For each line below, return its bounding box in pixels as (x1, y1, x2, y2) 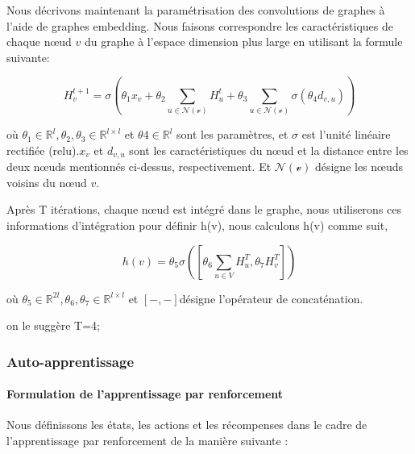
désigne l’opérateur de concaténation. (179, 289, 363, 306)
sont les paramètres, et (176, 126, 288, 143)
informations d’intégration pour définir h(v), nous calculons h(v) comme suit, (6, 216, 388, 233)
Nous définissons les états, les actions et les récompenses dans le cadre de (6, 416, 367, 433)
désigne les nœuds (314, 158, 404, 175)
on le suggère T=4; (6, 317, 100, 334)
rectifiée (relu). (6, 141, 80, 158)
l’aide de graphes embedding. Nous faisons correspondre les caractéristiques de (6, 17, 393, 34)
